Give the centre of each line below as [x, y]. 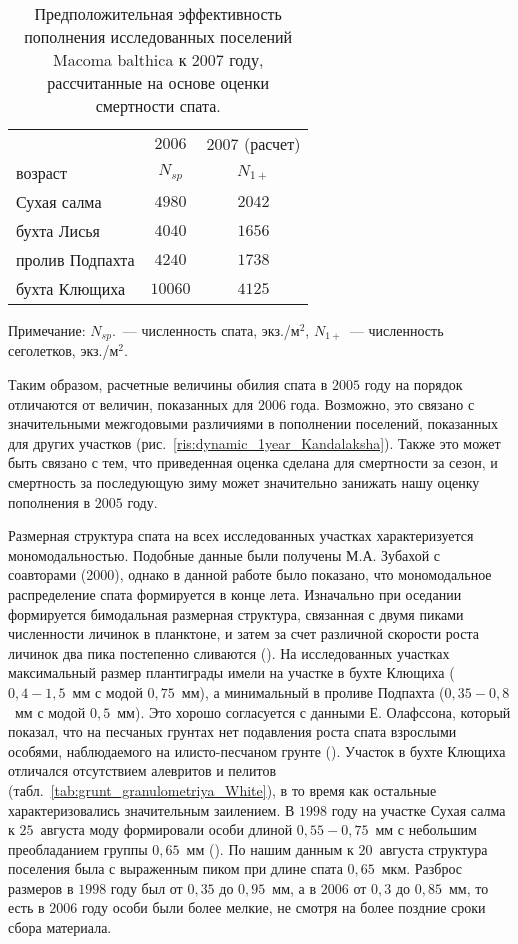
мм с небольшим [426, 829]
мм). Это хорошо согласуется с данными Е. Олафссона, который [314, 711]
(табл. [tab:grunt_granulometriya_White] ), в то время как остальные [222, 789]
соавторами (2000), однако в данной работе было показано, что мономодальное [250, 574]
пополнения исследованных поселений [158, 36]
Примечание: [47, 330]
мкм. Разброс [422, 868]
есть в [26, 907]
